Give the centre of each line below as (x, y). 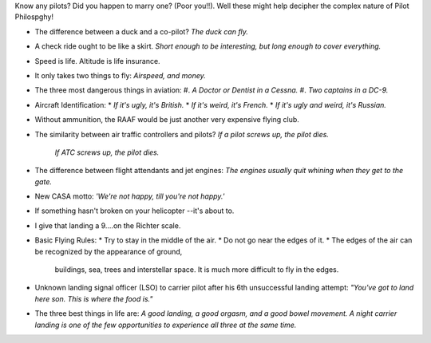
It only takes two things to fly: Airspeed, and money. (121, 75)
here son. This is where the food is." (94, 298)
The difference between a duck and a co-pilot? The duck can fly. (142, 31)
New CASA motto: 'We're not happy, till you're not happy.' (130, 196)
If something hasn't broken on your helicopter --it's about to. (134, 211)
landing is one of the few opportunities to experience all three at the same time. (166, 325)
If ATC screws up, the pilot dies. (107, 152)
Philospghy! (34, 17)
